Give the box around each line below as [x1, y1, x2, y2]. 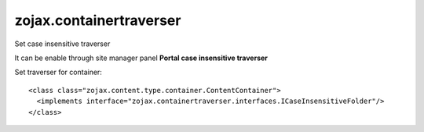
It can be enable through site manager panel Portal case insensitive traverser [14, 53, 269, 62]
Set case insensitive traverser [14, 39, 111, 48]
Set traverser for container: [14, 67, 102, 77]
